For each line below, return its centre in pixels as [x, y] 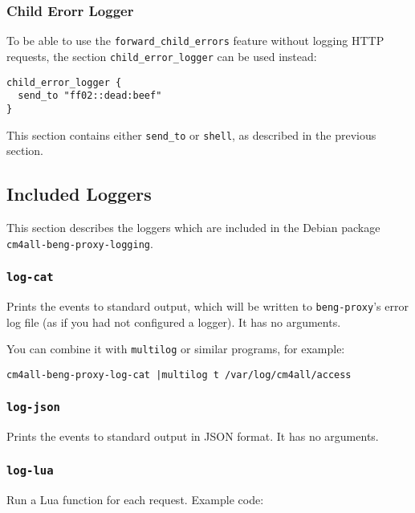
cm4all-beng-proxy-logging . [80, 243]
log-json [33, 407]
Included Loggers [79, 194]
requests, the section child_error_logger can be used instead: [162, 56]
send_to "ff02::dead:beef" [90, 96]
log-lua [30, 470]
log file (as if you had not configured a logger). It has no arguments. [174, 322]
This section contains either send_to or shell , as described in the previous [191, 134]
